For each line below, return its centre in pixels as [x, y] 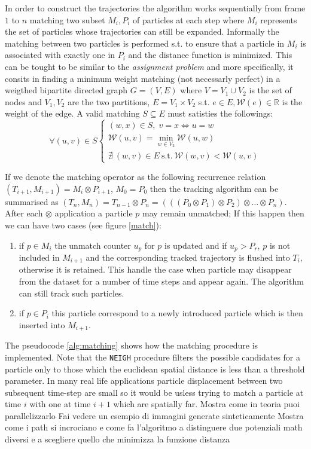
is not [280, 245]
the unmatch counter [93, 245]
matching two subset [67, 19]
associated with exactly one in [60, 55]
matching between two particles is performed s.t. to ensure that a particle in [145, 43]
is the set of [270, 90]
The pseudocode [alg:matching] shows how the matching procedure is [132, 345]
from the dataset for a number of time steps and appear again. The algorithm [161, 281]
